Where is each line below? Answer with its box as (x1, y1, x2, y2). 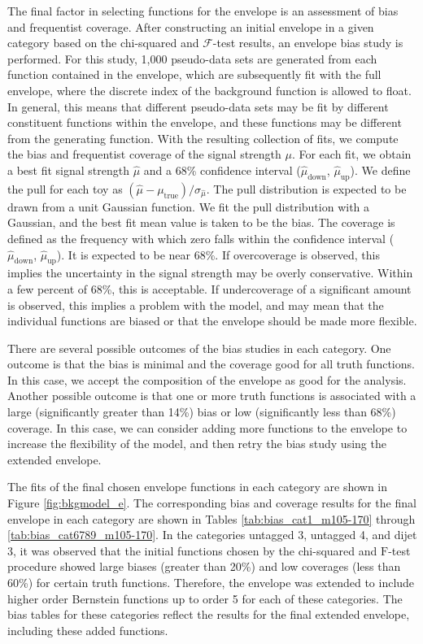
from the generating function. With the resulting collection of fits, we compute (7, 129, 399, 146)
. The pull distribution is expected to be (206, 180, 407, 197)
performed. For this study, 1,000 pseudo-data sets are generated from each (7, 50, 377, 67)
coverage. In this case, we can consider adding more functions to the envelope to (7, 419, 408, 436)
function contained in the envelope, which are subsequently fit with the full (7, 66, 382, 83)
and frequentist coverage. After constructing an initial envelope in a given (7, 18, 374, 35)
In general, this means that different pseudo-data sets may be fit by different (7, 98, 389, 115)
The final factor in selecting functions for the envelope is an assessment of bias (7, 2, 399, 19)
